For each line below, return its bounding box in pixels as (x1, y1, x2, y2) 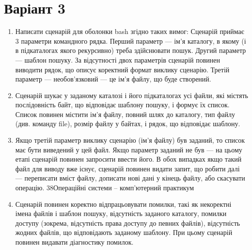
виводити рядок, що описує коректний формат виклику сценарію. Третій (15, 64, 230, 74)
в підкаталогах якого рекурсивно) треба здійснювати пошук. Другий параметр (15, 45, 246, 55)
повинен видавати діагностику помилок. (15, 237, 134, 247)
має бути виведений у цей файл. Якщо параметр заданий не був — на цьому (15, 144, 242, 154)
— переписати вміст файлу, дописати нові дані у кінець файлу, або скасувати (15, 173, 245, 183)
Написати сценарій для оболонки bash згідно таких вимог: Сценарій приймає (15, 26, 244, 36)
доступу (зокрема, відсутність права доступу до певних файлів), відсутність (15, 217, 240, 228)
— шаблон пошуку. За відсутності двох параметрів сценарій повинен (15, 54, 220, 65)
